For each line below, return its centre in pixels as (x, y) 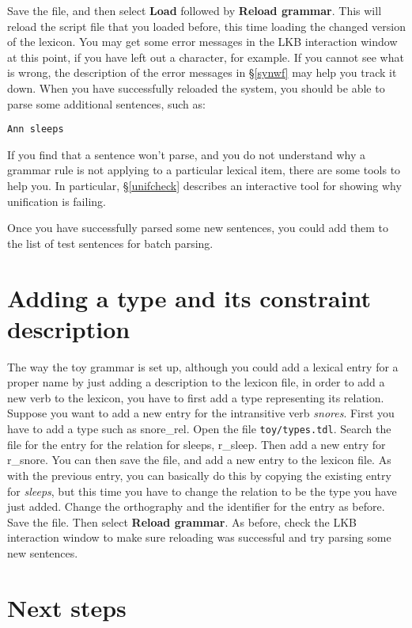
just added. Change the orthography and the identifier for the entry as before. (196, 506)
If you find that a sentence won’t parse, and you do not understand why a (186, 154)
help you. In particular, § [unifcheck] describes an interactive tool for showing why (204, 185)
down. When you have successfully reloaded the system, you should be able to (196, 88)
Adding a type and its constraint (189, 297)
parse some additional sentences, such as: (106, 103)
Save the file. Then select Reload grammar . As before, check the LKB (182, 521)
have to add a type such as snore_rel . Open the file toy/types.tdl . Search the (199, 429)
